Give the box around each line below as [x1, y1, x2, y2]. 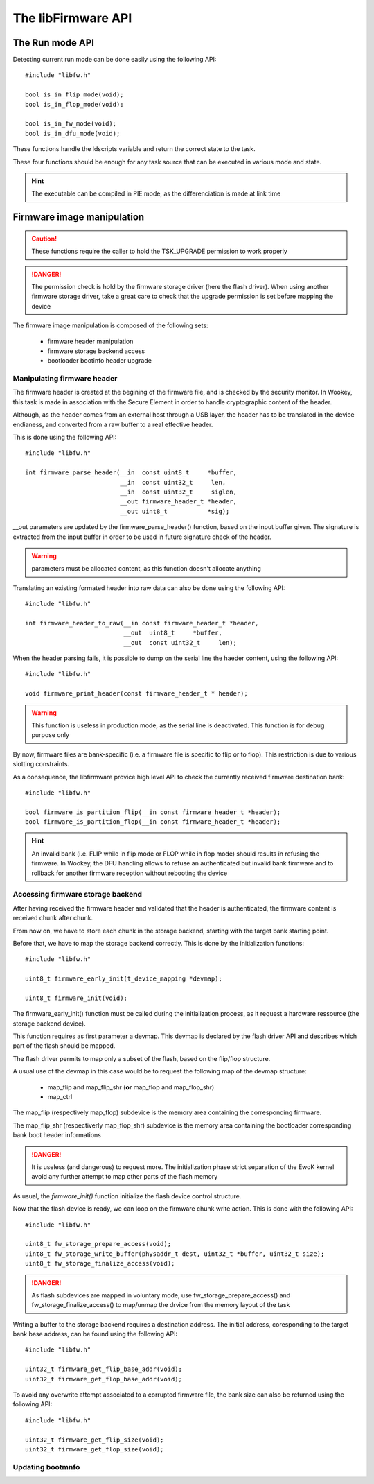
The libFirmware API [12, 10, 132, 26]
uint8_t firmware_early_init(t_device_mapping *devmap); [25, 975, 223, 983]
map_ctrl [47, 1093, 73, 1101]
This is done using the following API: [12, 433, 117, 441]
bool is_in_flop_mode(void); [25, 101, 124, 108]
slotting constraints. [12, 760, 69, 768]
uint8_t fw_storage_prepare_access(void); [25, 1240, 172, 1248]
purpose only [31, 731, 69, 739]
